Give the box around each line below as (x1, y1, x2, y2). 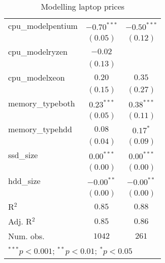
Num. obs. (8, 230, 45, 242)
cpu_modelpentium (8, 20, 78, 31)
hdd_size (8, 175, 41, 186)
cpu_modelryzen (8, 46, 68, 57)
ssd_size (8, 149, 38, 161)
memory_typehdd (8, 123, 72, 135)
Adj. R (8, 215, 32, 227)
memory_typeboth (8, 97, 75, 109)
